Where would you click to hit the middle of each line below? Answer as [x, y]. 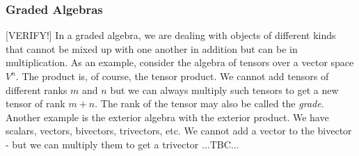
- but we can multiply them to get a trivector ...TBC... [122, 144]
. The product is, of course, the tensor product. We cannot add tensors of [172, 76]
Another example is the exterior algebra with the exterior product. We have [167, 117]
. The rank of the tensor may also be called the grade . [209, 103]
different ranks [37, 89]
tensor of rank [35, 103]
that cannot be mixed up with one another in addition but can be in [152, 48]
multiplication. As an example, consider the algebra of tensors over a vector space [180, 62]
